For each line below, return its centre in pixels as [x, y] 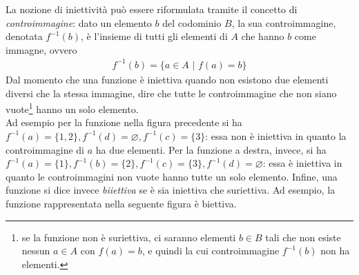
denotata [24, 36]
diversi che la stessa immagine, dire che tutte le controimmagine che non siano [171, 93]
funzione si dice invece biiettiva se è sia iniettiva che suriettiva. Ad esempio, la [171, 190]
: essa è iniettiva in [302, 163]
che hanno [263, 36]
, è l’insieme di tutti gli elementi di [154, 36]
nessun [36, 251]
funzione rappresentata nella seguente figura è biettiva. [121, 203]
